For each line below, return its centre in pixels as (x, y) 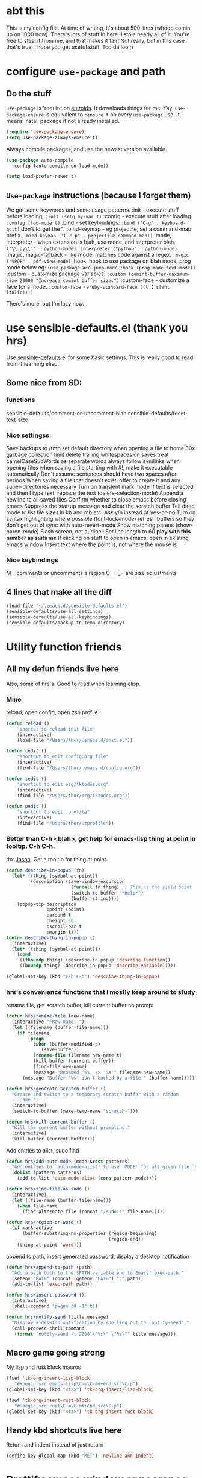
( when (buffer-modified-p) (67, 1044)
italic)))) (20, 293)
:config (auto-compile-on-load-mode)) (60, 166)
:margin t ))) (63, 932)
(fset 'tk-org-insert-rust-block (48, 1400)
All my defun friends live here (63, 669)
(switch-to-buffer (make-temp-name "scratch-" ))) (75, 1111)
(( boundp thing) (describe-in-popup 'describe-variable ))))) (98, 966)
